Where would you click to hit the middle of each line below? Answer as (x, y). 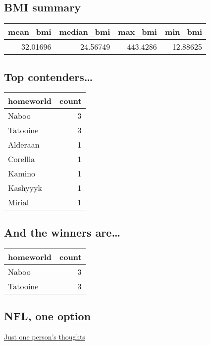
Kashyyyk (25, 188)
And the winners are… (62, 232)
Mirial (19, 202)
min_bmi (184, 32)
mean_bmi (30, 32)
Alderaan (24, 145)
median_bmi (85, 32)
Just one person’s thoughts (45, 336)
